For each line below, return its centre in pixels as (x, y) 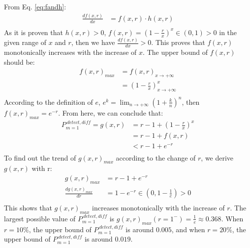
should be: (19, 62)
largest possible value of (40, 218)
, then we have (93, 42)
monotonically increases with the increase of (70, 52)
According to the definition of (48, 102)
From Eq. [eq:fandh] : (35, 6)
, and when (188, 229)
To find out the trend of (40, 157)
